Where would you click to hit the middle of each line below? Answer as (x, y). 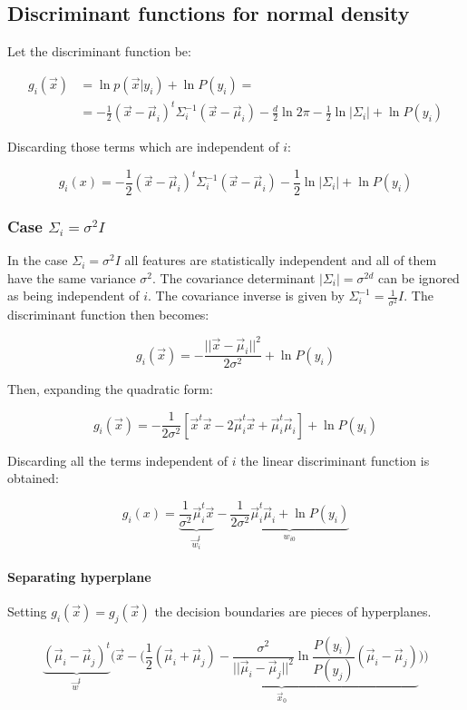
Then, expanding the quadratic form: (110, 389)
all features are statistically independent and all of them (281, 260)
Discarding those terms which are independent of (143, 147)
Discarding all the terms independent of (118, 460)
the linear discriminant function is (335, 460)
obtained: (33, 478)
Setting (27, 611)
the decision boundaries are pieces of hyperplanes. (293, 611)
